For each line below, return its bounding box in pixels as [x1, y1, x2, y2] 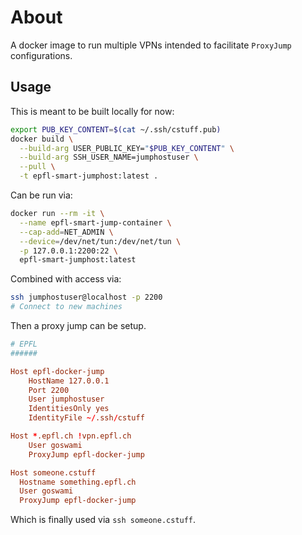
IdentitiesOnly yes [28, 404, 110, 414]
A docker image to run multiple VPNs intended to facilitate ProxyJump [10, 39, 292, 51]
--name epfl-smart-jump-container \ [19, 217, 172, 228]
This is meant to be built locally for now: [10, 105, 175, 117]
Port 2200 [28, 385, 70, 395]
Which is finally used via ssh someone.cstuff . [10, 514, 197, 526]
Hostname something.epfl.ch [19, 477, 137, 487]
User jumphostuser [28, 394, 105, 405]
